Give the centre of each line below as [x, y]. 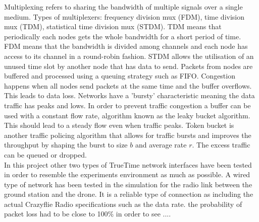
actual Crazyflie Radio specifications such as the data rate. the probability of [123, 204]
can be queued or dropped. [45, 154]
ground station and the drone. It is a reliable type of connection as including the [129, 194]
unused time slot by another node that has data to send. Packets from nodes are [128, 66]
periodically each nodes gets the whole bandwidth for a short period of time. [123, 36]
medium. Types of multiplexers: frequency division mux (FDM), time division [124, 16]
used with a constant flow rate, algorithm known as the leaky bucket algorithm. [127, 115]
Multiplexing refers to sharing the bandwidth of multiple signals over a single [123, 7]
